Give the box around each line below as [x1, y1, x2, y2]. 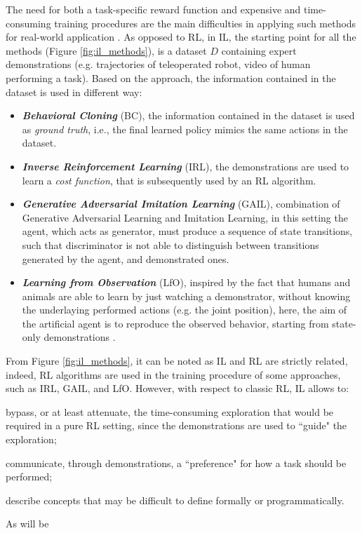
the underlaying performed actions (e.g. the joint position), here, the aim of [22, 302, 347, 317]
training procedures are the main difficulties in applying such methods [54, 15, 356, 30]
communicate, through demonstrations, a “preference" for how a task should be [6, 455, 347, 470]
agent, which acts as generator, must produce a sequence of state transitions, [22, 224, 353, 238]
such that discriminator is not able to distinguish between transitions [22, 237, 319, 252]
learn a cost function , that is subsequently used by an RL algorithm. [22, 173, 316, 187]
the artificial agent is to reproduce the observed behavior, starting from [22, 316, 329, 330]
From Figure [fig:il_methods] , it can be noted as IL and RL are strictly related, [6, 353, 348, 368]
